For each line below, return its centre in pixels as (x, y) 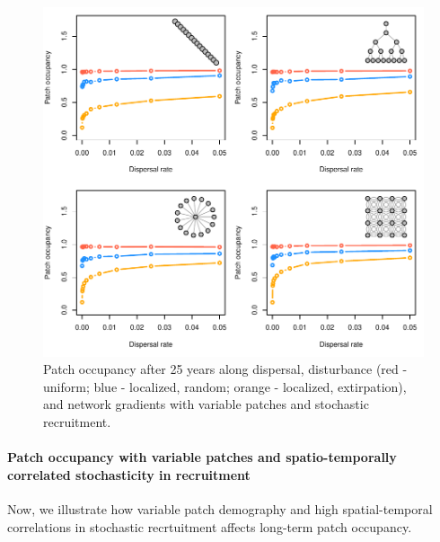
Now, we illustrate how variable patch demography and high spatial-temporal (220, 509)
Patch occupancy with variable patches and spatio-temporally (202, 457)
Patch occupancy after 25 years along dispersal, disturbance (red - (225, 369)
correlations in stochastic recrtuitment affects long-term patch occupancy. (210, 526)
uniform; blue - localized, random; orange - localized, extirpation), (225, 386)
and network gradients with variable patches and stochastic (206, 404)
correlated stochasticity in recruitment (129, 474)
